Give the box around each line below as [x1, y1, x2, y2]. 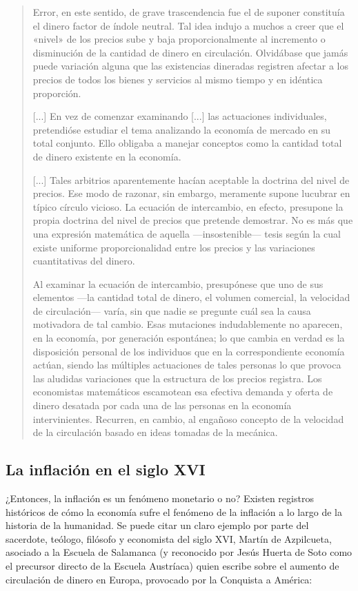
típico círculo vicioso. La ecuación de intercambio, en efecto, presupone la [32, 199, 344, 214]
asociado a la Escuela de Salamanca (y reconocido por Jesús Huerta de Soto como [6, 545, 352, 559]
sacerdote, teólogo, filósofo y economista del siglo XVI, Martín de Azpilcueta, [6, 531, 332, 546]
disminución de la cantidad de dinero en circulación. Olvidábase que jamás [32, 45, 348, 59]
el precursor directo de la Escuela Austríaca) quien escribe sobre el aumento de [6, 558, 339, 572]
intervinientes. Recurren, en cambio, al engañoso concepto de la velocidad [32, 411, 344, 426]
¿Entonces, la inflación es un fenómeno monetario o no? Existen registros [6, 491, 314, 506]
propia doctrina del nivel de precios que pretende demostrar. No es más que [32, 213, 353, 227]
